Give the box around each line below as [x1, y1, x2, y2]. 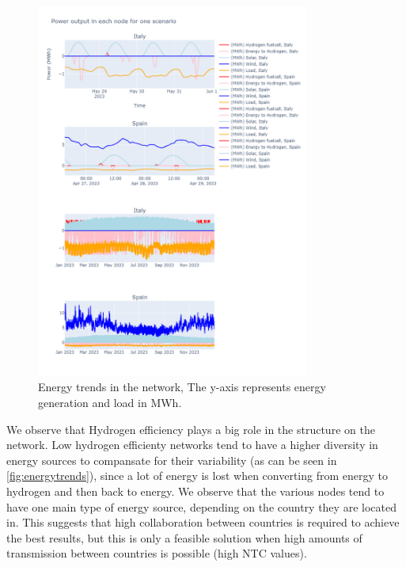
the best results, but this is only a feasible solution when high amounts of [6, 529, 362, 546]
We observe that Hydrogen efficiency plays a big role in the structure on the [6, 420, 375, 437]
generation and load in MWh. [38, 394, 182, 411]
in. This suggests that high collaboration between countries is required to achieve [6, 514, 400, 531]
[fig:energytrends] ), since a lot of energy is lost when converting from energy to [6, 467, 388, 484]
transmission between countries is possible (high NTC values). [6, 545, 307, 561]
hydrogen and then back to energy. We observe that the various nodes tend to [6, 482, 385, 499]
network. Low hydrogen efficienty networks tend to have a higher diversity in [6, 436, 378, 453]
